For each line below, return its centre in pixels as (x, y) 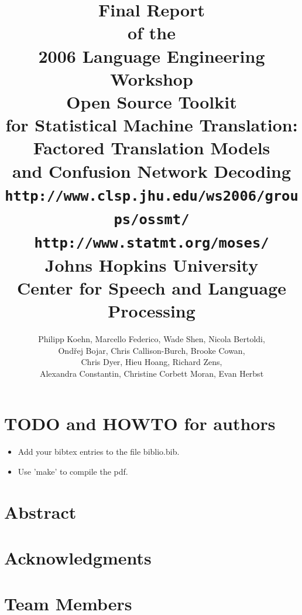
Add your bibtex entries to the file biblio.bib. (99, 452)
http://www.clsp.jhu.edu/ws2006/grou (152, 196)
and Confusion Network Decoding (152, 170)
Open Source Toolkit (152, 101)
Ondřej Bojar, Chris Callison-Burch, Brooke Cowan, (152, 350)
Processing (152, 310)
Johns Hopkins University (152, 264)
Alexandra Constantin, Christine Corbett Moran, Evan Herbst (152, 373)
